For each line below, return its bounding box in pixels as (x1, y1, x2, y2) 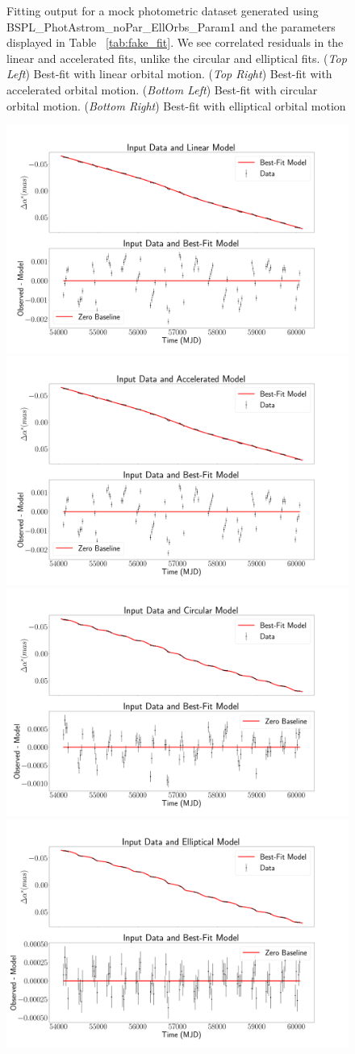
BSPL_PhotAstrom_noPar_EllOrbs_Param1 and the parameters (6, 18, 336, 35)
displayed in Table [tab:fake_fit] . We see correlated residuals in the (6, 34, 344, 51)
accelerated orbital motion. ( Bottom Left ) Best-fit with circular (6, 81, 318, 98)
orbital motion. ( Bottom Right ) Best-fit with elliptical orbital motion (6, 97, 346, 114)
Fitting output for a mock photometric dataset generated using (6, 2, 319, 19)
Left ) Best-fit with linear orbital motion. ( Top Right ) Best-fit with (6, 65, 332, 82)
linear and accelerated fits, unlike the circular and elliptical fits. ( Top (6, 49, 347, 66)
